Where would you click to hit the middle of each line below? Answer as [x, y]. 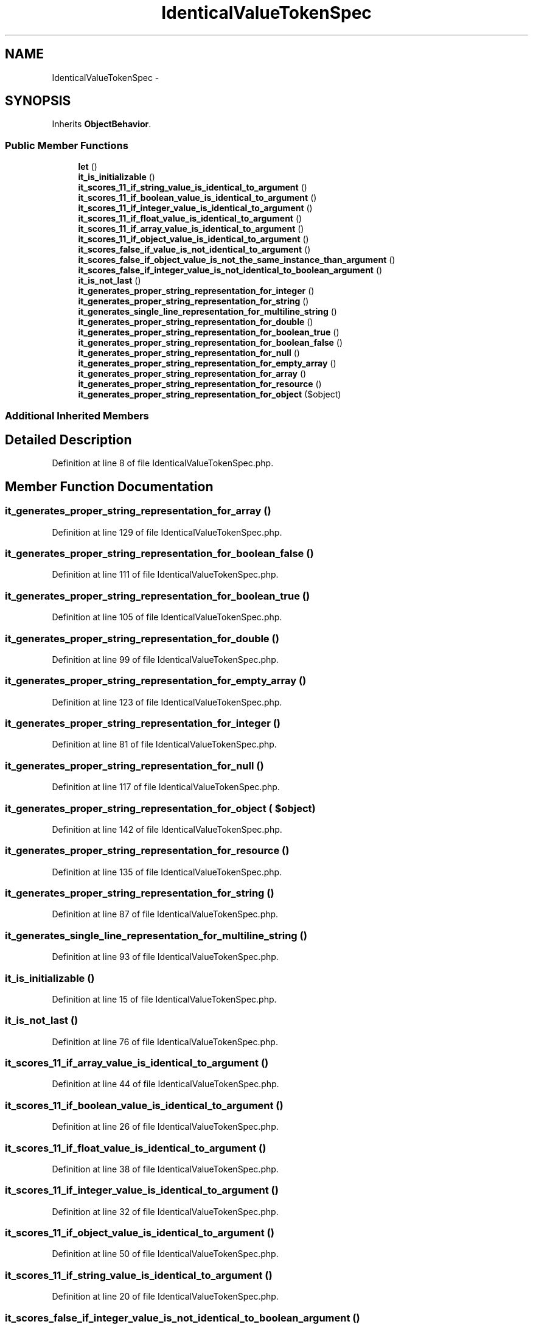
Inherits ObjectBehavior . [102, 124]
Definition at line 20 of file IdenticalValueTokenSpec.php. [165, 1297]
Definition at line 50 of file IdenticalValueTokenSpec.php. [165, 1254]
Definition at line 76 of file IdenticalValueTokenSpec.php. [165, 1042]
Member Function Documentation [109, 486]
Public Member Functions [67, 145]
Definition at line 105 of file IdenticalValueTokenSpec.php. [167, 617]
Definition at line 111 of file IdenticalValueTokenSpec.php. [165, 575]
